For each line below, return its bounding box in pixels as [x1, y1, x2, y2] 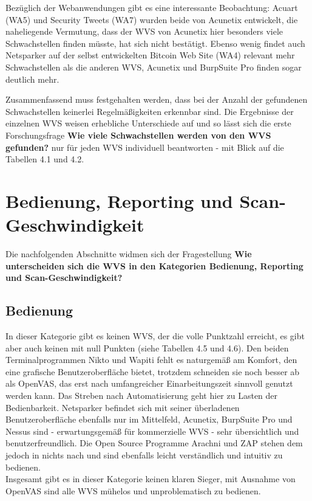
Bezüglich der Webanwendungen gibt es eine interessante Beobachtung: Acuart [5, 1, 298, 13]
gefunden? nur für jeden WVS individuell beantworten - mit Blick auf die [5, 140, 284, 153]
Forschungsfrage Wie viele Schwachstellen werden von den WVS [5, 128, 271, 141]
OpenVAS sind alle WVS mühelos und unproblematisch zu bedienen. [5, 484, 261, 497]
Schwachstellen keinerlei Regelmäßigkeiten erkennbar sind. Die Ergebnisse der [5, 105, 294, 117]
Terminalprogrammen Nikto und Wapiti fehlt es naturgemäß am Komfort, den [5, 353, 297, 366]
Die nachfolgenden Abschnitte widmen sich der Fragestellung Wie [5, 247, 252, 260]
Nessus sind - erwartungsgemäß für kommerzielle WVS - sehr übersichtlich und [5, 424, 299, 437]
